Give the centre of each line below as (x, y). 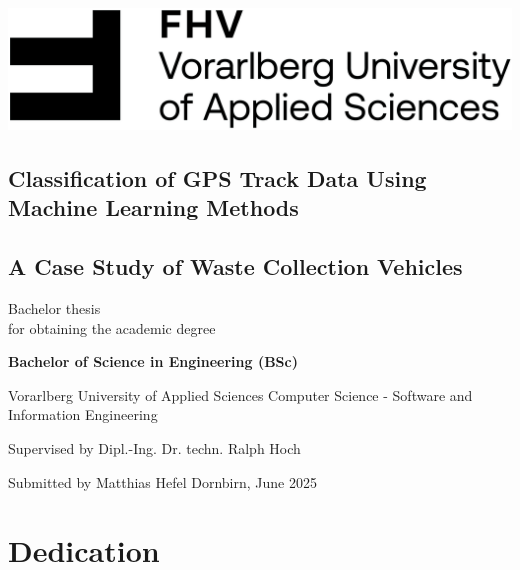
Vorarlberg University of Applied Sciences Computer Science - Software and (240, 394)
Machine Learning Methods (153, 207)
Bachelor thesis (54, 308)
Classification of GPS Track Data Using (217, 178)
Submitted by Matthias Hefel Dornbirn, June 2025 (162, 481)
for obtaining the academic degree (112, 327)
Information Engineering (83, 414)
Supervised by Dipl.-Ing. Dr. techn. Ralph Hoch (154, 448)
